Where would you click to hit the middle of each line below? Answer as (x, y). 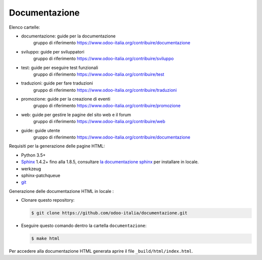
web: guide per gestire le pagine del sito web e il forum (76, 115)
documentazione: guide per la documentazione (68, 36)
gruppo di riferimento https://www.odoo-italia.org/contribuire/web (99, 121)
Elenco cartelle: (25, 27)
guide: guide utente (41, 130)
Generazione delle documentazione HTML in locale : (61, 191)
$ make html (46, 239)
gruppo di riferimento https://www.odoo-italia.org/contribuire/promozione (107, 106)
